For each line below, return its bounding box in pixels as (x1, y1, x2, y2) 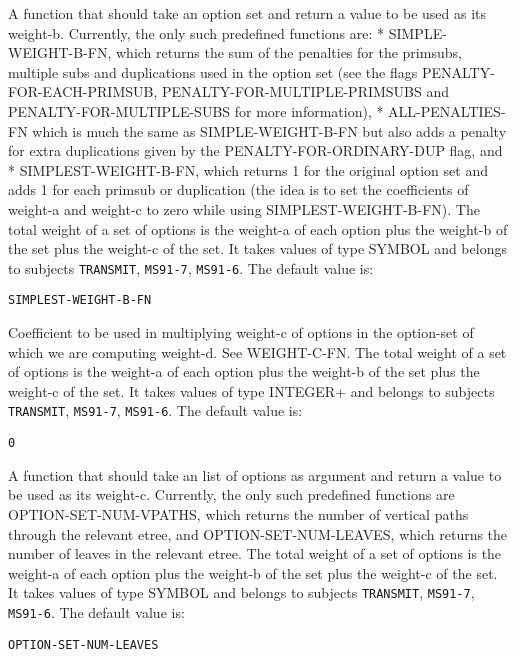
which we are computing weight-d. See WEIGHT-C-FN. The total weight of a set (8, 341, 507, 362)
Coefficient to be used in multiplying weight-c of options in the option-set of (8, 322, 474, 343)
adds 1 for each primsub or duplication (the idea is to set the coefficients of (8, 179, 469, 200)
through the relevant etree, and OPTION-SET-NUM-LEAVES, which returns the (8, 523, 508, 544)
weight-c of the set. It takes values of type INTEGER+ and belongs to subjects (8, 380, 495, 401)
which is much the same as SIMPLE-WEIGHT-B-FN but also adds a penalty (32, 120, 507, 141)
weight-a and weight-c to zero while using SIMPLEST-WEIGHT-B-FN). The (8, 198, 480, 219)
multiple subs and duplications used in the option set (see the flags (8, 61, 418, 82)
